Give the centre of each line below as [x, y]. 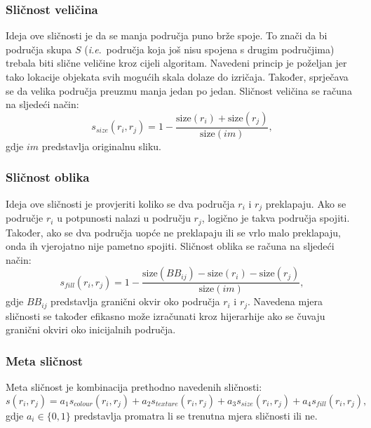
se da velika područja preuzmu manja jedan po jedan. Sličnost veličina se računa [179, 90]
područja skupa [39, 49]
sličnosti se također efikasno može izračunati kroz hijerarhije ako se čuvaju [166, 315]
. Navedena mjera [285, 301]
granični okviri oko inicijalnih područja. [91, 329]
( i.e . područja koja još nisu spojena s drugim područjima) [209, 49]
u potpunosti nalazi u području [124, 218]
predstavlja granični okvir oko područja [135, 301]
